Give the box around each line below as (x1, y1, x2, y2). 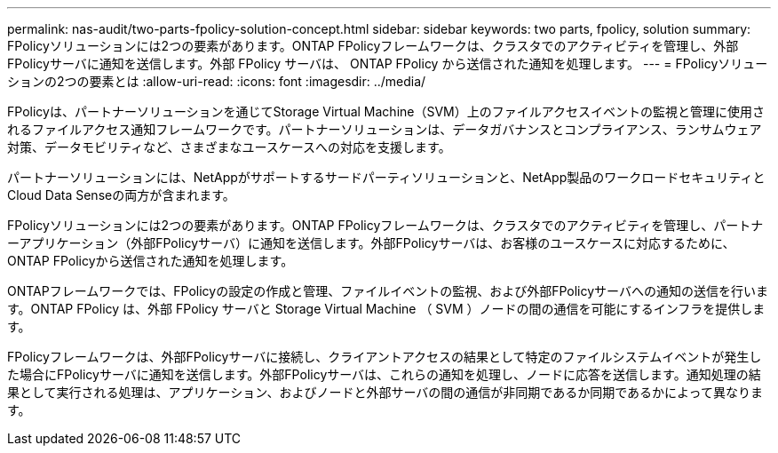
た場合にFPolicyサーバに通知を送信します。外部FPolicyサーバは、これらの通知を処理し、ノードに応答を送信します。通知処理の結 (7, 367, 761, 382)
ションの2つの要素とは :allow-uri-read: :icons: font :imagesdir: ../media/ (7, 74, 426, 89)
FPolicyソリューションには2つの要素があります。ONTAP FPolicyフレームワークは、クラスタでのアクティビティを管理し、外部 (7, 38, 739, 53)
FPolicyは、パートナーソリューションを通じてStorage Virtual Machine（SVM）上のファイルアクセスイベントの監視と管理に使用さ (7, 104, 766, 119)
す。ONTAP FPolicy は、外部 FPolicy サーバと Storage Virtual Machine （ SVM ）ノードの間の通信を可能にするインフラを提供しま (7, 301, 766, 316)
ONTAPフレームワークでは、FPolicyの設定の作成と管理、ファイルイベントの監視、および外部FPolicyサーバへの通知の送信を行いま (7, 283, 768, 298)
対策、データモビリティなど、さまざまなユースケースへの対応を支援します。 (7, 139, 451, 155)
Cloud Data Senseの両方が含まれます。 (7, 187, 235, 203)
